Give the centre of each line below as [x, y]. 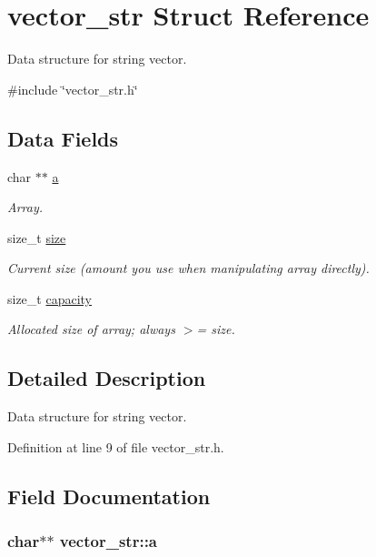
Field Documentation [109, 496]
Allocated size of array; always [91, 329]
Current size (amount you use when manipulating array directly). [188, 268]
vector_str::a [108, 541]
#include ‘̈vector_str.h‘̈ [73, 89]
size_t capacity [50, 298]
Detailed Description [107, 378]
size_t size [37, 237]
